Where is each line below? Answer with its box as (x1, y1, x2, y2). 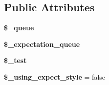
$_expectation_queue (4, 39, 80, 49)
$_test (4, 55, 27, 65)
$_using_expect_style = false (4, 71, 106, 82)
